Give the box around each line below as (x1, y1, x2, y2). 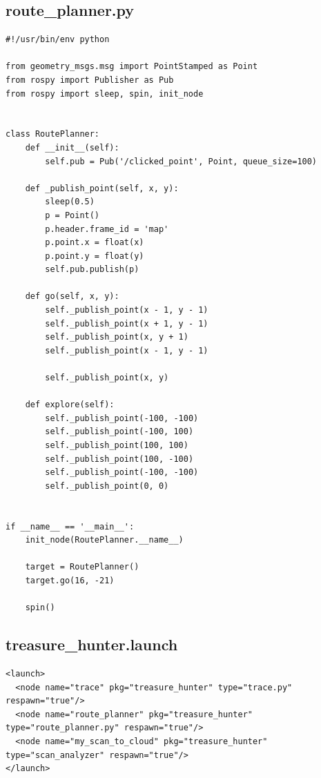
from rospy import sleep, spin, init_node (6, 88, 204, 99)
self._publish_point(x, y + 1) (45, 332, 188, 342)
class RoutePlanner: (6, 129, 100, 139)
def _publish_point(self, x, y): (25, 183, 179, 193)
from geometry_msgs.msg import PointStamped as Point (6, 61, 258, 72)
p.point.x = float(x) (45, 237, 144, 248)
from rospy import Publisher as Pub (6, 75, 174, 85)
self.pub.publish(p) (45, 264, 139, 275)
